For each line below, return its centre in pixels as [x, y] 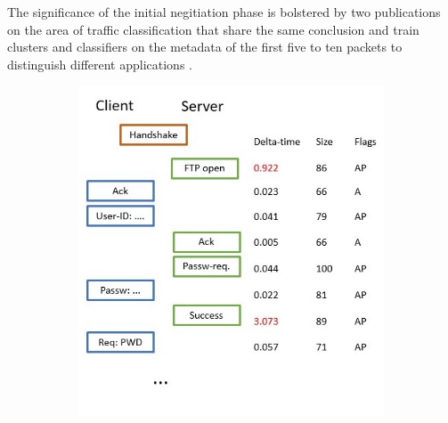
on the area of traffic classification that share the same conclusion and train [213, 29]
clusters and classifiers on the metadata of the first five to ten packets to [205, 47]
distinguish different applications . [100, 64]
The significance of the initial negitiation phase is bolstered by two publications [224, 12]
